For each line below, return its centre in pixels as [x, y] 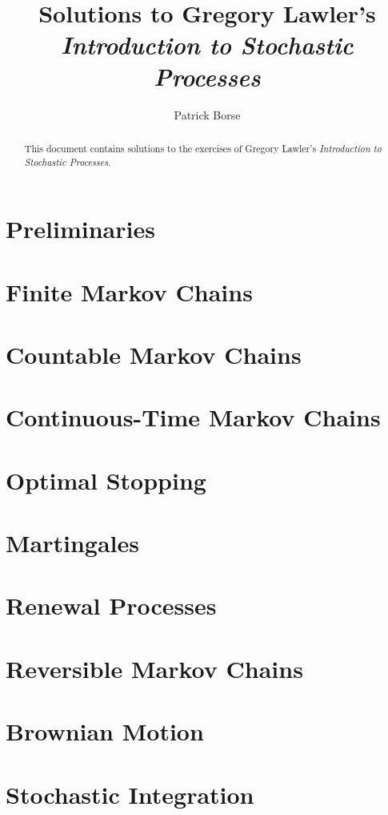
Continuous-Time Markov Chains [193, 417]
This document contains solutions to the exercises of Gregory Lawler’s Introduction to [203, 148]
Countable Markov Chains [154, 354]
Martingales [72, 543]
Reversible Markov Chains [154, 668]
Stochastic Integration [130, 794]
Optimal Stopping [106, 480]
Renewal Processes [111, 605]
